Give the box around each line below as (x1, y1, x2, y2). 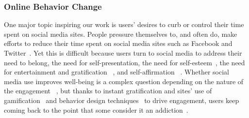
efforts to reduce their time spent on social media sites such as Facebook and (4, 38, 232, 48)
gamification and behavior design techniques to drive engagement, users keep (4, 95, 239, 105)
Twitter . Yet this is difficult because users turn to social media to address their (4, 48, 242, 58)
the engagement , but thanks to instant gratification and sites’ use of (4, 86, 212, 96)
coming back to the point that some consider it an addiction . (4, 104, 188, 115)
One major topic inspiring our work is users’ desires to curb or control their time (4, 19, 244, 29)
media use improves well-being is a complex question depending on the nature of (4, 76, 244, 86)
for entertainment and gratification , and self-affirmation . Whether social (4, 67, 229, 77)
